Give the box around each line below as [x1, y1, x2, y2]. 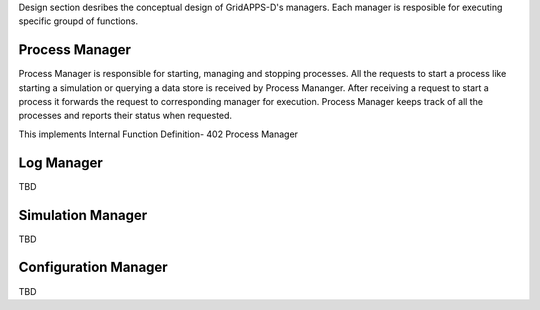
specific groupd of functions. [18, 15, 139, 27]
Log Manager [18, 154, 104, 171]
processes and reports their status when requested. [18, 110, 233, 122]
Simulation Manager [18, 206, 148, 224]
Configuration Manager [18, 259, 169, 276]
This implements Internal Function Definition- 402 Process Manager [18, 128, 299, 140]
